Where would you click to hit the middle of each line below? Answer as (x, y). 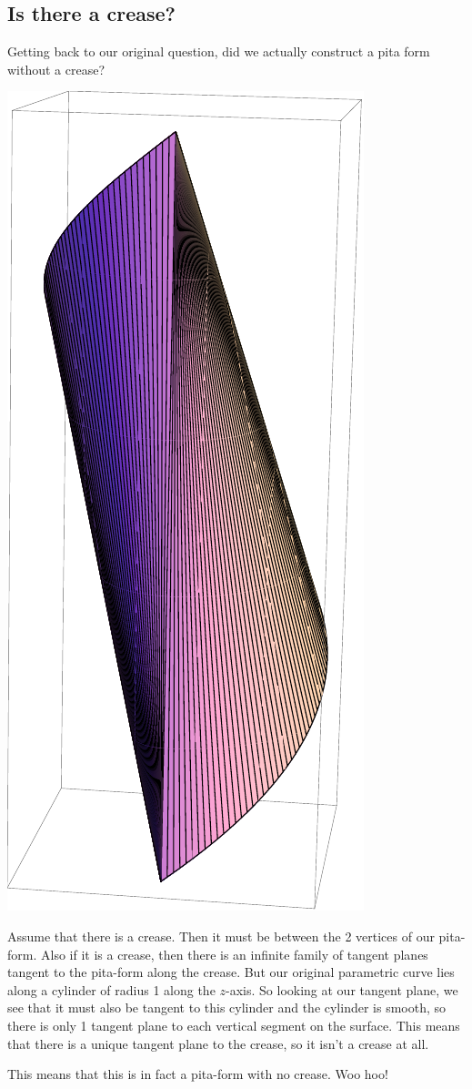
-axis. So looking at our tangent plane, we (342, 989)
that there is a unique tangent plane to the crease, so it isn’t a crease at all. (218, 1043)
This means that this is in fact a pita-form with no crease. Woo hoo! (198, 1074)
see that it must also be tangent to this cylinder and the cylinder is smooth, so (227, 1008)
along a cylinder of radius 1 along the (111, 989)
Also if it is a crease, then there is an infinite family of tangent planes (234, 954)
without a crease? (56, 69)
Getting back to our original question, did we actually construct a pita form (219, 51)
